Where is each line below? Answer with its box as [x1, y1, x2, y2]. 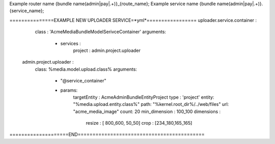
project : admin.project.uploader [73, 47, 141, 53]
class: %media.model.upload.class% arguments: [35, 66, 137, 72]
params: [60, 87, 78, 93]
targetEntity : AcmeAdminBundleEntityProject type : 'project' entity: [73, 94, 214, 100]
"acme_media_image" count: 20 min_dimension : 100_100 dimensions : [73, 108, 221, 114]
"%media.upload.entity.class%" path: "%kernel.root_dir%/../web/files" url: [73, 101, 229, 107]
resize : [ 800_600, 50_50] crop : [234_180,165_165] [86, 120, 193, 126]
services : [60, 40, 81, 46]
